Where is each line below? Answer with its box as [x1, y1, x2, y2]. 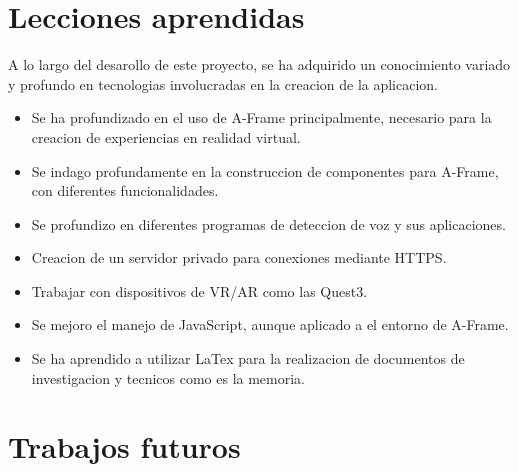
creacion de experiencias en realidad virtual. [31, 126, 301, 147]
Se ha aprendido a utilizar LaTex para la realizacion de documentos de [31, 348, 465, 369]
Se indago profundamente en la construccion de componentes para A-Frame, [31, 160, 499, 181]
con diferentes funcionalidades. [31, 180, 219, 201]
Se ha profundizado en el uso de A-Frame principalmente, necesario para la [31, 107, 492, 128]
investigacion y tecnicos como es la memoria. [31, 367, 306, 388]
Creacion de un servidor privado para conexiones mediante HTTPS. [31, 247, 447, 268]
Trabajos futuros [8, 426, 241, 467]
